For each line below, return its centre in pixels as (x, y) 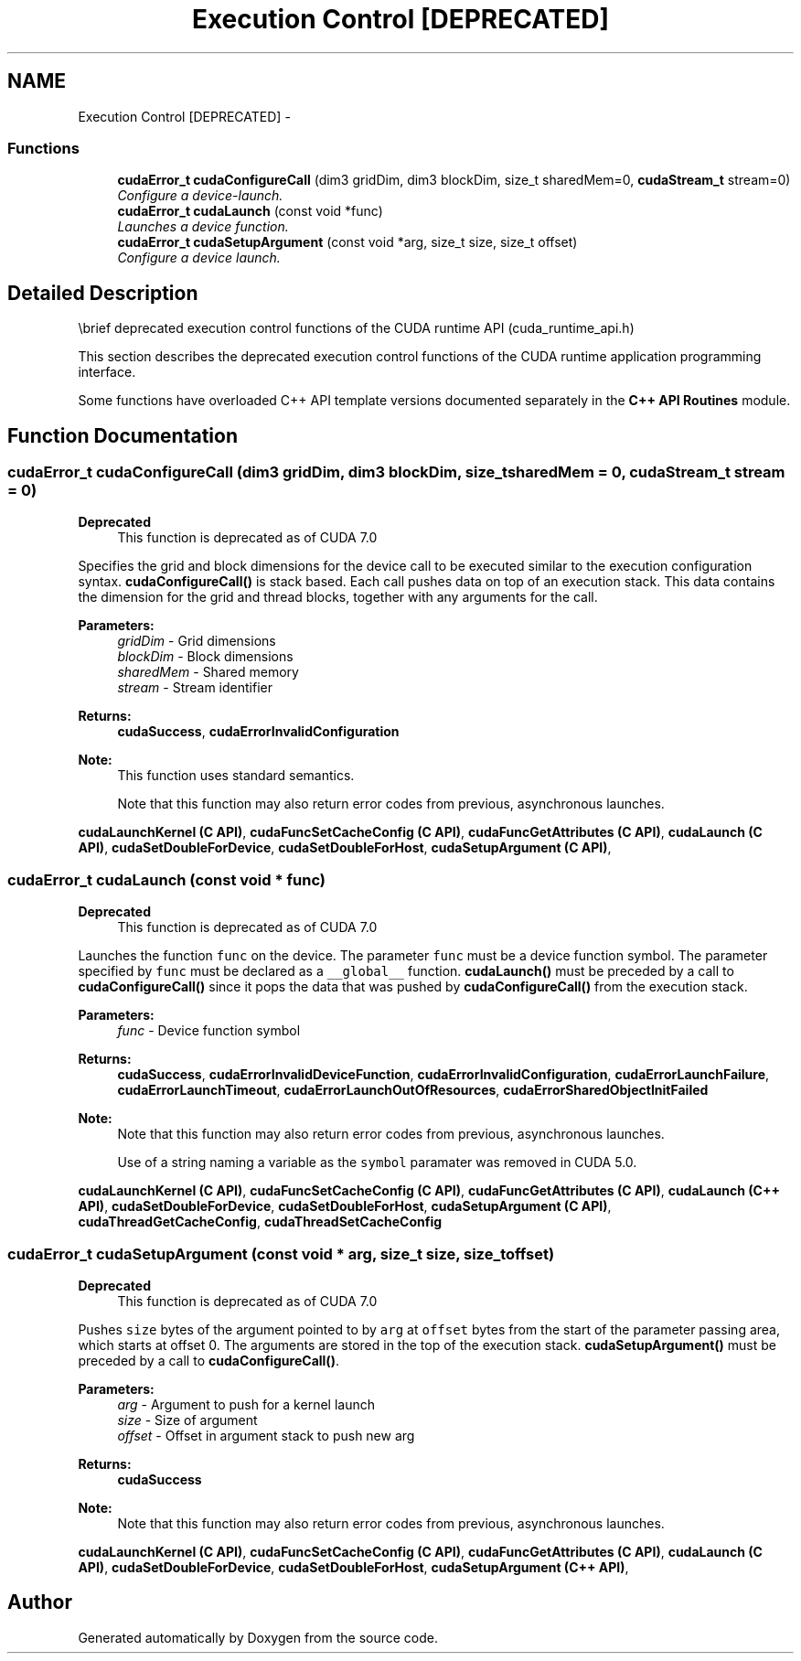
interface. (107, 372)
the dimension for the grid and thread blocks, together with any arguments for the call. (338, 597)
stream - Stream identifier (195, 688)
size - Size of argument (187, 1420)
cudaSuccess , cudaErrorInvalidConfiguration (258, 732)
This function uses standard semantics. (236, 776)
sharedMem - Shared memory (208, 672)
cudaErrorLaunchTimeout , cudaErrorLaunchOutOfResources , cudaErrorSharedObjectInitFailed (413, 1090)
